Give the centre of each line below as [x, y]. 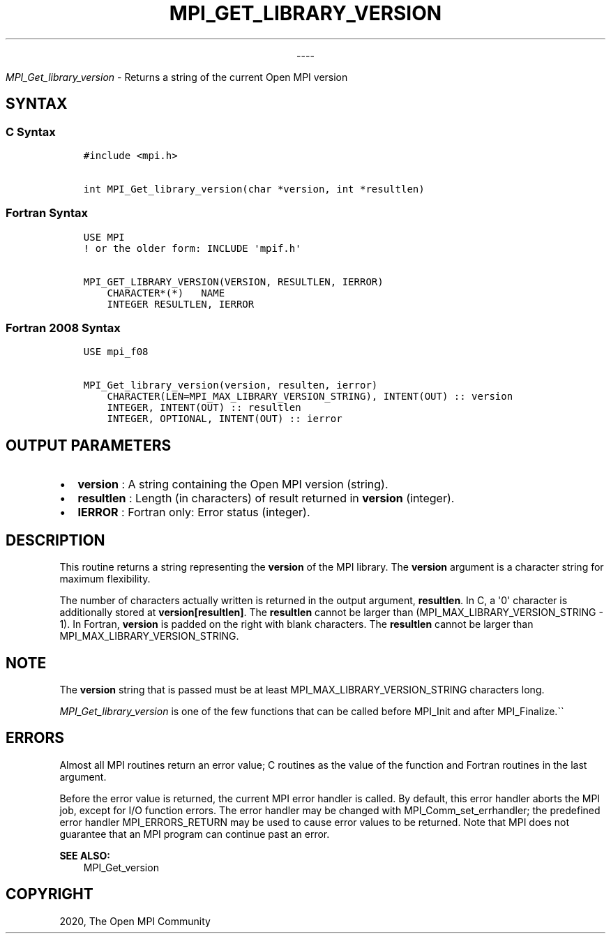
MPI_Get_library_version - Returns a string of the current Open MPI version [177, 77]
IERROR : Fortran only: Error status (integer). [194, 512]
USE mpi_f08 [116, 352]
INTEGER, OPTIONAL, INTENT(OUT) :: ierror [225, 419]
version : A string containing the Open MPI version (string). [233, 484]
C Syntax [31, 132]
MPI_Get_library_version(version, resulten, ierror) [231, 385]
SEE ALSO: [85, 855]
